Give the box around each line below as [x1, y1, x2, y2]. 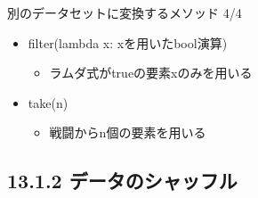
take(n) [28, 93, 69, 111]
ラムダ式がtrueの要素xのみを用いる [49, 63, 253, 82]
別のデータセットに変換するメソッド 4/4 [7, 4, 242, 21]
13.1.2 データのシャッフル [7, 167, 238, 194]
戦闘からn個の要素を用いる [49, 123, 206, 142]
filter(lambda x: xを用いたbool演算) [28, 33, 228, 52]
